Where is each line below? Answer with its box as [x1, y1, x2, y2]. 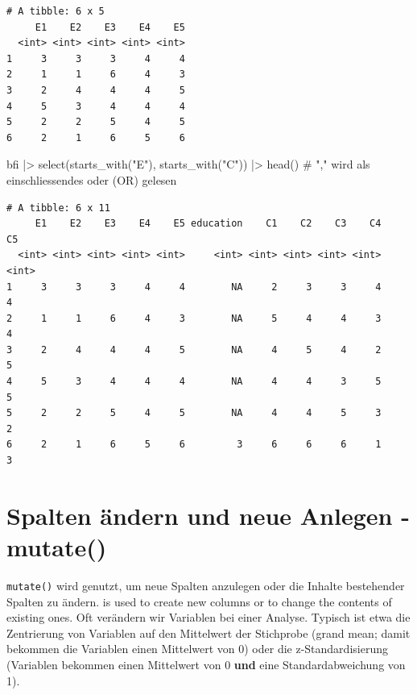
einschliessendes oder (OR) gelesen [6, 171, 177, 188]
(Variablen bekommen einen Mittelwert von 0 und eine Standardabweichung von [6, 655, 406, 672]
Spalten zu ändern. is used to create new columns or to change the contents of [6, 593, 392, 610]
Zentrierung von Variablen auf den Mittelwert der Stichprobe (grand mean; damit [6, 624, 411, 641]
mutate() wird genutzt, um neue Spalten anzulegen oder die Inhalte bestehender [6, 576, 405, 593]
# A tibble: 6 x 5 [6, 6, 105, 17]
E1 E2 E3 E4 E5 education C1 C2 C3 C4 [35, 218, 382, 230]
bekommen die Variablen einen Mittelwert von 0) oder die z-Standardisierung [6, 640, 388, 657]
